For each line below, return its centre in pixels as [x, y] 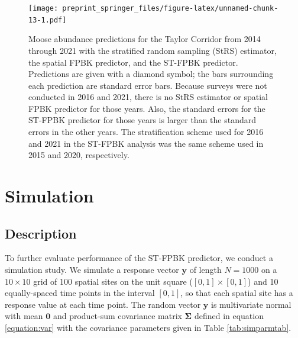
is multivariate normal [251, 304]
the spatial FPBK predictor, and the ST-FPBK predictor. [133, 62]
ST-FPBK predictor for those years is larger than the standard [142, 120]
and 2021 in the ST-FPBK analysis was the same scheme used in [146, 143]
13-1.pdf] [48, 20]
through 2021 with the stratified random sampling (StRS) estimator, [153, 50]
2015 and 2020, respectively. [79, 155]
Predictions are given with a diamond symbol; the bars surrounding [151, 74]
